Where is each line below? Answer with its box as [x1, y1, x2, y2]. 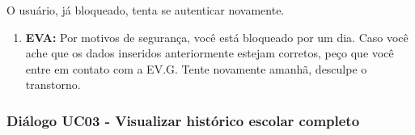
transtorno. [25, 76, 81, 93]
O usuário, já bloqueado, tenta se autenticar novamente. [6, 2, 285, 18]
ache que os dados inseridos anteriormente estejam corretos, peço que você [25, 44, 394, 61]
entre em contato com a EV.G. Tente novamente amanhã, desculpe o [25, 60, 367, 77]
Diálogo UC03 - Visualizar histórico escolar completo [6, 110, 360, 130]
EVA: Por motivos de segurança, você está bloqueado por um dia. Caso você [25, 28, 409, 45]
